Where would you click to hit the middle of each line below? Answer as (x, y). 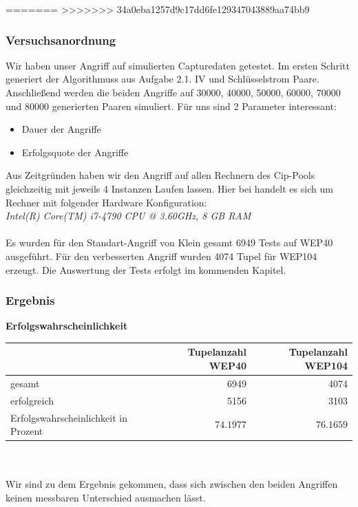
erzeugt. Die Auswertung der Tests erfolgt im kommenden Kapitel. (146, 269)
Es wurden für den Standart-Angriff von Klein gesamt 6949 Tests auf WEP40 (169, 242)
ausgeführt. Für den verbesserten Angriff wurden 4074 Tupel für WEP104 (161, 256)
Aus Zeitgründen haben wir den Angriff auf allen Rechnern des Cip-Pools (160, 175)
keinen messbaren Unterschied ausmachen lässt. (106, 498)
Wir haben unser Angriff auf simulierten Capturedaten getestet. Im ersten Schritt (178, 65)
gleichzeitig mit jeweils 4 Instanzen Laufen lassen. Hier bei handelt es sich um (169, 188)
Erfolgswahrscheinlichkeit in (69, 417)
